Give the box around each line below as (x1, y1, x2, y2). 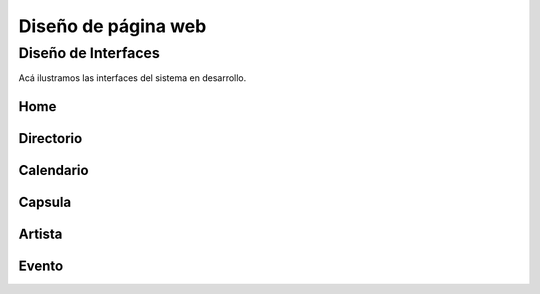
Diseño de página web (18, 15, 207, 37)
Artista (18, 226, 63, 243)
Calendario (18, 162, 89, 179)
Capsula (18, 194, 72, 211)
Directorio (18, 130, 83, 147)
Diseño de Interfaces (18, 44, 160, 62)
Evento (18, 258, 64, 275)
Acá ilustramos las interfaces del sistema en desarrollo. (18, 72, 247, 84)
